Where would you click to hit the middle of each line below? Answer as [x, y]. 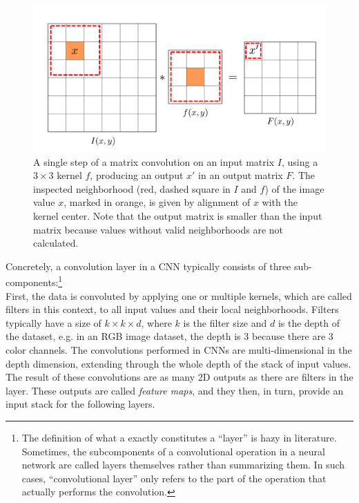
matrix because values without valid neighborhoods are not [158, 229]
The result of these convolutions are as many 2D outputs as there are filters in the [179, 377]
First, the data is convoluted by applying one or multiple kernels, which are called [179, 295]
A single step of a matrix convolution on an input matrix [154, 161]
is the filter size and [225, 322]
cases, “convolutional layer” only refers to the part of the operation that [174, 478]
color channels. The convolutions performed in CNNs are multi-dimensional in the [179, 349]
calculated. [56, 243]
